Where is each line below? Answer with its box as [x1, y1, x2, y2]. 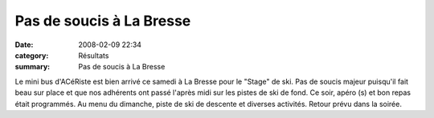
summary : [14, 62, 51, 72]
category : [14, 50, 49, 60]
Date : [14, 40, 34, 49]
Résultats [78, 50, 109, 60]
